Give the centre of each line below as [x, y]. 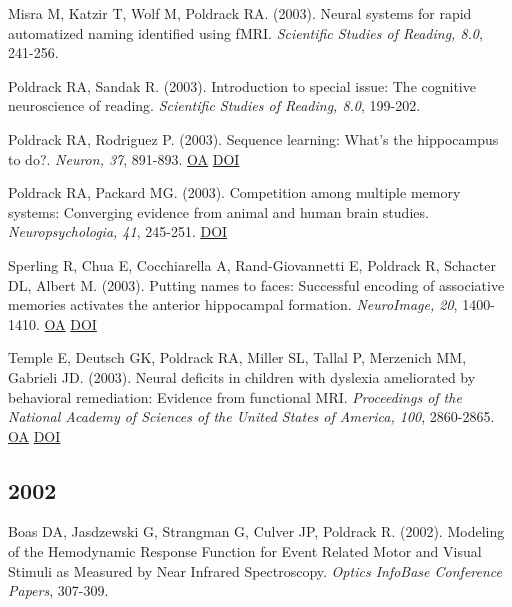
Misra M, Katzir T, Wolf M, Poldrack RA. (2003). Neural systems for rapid [240, 13]
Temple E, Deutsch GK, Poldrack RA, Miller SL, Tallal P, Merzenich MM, [237, 357]
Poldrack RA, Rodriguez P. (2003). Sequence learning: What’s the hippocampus [253, 138]
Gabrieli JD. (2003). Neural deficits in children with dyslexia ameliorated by [242, 376]
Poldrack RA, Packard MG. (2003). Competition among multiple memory [234, 192]
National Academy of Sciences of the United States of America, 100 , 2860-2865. [251, 416]
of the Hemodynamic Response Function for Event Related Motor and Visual [245, 551]
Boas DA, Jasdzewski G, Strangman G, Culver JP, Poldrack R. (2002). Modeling [256, 531]
